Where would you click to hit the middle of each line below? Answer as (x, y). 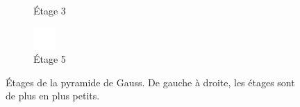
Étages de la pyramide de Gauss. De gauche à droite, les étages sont (150, 82)
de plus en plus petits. (53, 96)
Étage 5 (50, 59)
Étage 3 (50, 10)
